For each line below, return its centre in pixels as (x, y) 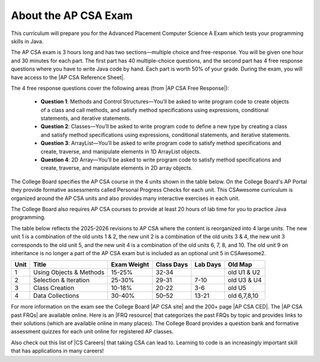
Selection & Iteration (62, 280)
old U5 (237, 288)
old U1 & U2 (244, 272)
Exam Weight (130, 265)
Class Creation (54, 288)
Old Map (240, 265)
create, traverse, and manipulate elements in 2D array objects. (116, 168)
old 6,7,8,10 (243, 296)
